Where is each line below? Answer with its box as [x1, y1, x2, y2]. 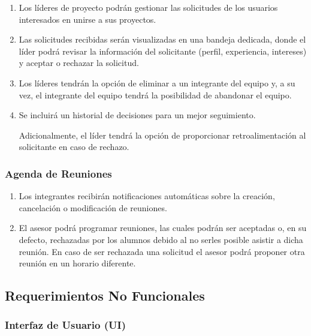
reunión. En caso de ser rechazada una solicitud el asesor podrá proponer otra [19, 245, 305, 257]
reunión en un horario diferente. [19, 257, 136, 269]
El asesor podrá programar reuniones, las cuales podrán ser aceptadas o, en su [19, 221, 307, 234]
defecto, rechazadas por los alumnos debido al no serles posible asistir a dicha [19, 233, 303, 245]
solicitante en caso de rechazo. [19, 140, 129, 153]
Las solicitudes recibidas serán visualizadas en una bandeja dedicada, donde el [19, 33, 306, 46]
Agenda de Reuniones [5, 166, 112, 181]
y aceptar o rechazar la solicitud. [19, 56, 139, 69]
